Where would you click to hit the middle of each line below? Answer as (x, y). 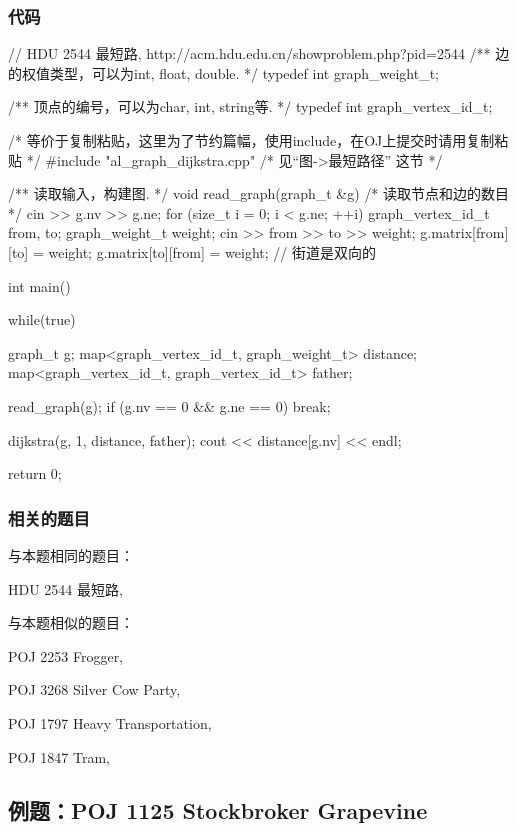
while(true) (42, 319)
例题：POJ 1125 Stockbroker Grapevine (218, 810)
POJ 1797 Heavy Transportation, (110, 722)
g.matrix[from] (464, 232)
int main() (39, 285)
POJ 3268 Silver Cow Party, (94, 689)
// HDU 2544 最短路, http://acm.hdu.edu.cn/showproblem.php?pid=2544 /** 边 (259, 53)
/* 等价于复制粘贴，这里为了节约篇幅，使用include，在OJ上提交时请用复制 (251, 140)
